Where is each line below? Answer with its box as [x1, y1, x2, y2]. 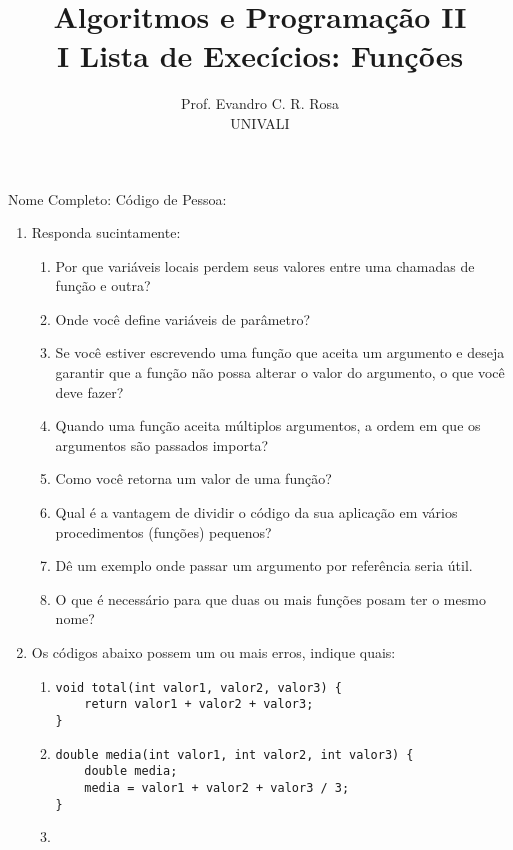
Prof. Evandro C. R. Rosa [180, 93, 340, 114]
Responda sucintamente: [31, 222, 181, 243]
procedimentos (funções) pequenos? [55, 521, 272, 542]
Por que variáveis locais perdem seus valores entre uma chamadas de [55, 255, 475, 276]
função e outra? [55, 275, 151, 296]
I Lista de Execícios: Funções [56, 35, 464, 76]
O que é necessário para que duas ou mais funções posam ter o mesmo [55, 588, 486, 609]
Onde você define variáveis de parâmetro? [55, 308, 311, 329]
